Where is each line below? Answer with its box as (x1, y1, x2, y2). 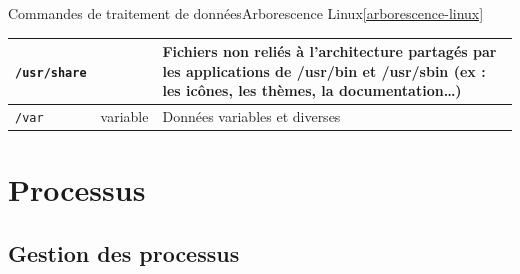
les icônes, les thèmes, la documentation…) (162, 80, 462, 101)
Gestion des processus (8, 238, 240, 269)
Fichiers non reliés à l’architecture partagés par (162, 41, 497, 62)
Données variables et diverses (162, 106, 341, 127)
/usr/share (15, 65, 87, 80)
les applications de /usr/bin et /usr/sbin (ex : (162, 60, 486, 81)
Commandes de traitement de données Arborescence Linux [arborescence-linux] (8, 3, 484, 23)
